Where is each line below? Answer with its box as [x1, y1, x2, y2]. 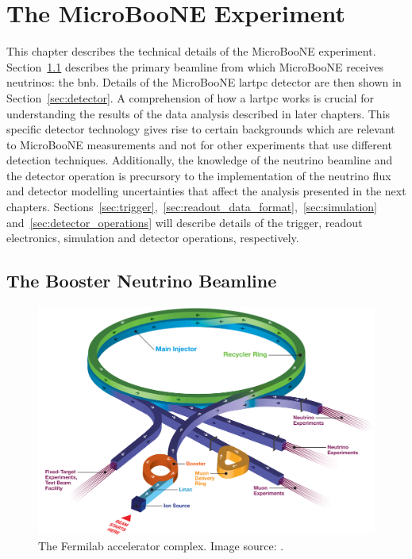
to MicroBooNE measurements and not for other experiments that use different [6, 136, 392, 152]
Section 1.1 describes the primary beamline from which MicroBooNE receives [6, 58, 383, 75]
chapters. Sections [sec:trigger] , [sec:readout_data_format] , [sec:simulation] [6, 199, 377, 215]
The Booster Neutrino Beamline [6, 268, 277, 293]
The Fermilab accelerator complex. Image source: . [38, 537, 284, 553]
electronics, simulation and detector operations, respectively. [6, 229, 299, 246]
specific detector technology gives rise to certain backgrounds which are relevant [6, 121, 395, 137]
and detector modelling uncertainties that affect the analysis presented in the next [6, 183, 406, 199]
